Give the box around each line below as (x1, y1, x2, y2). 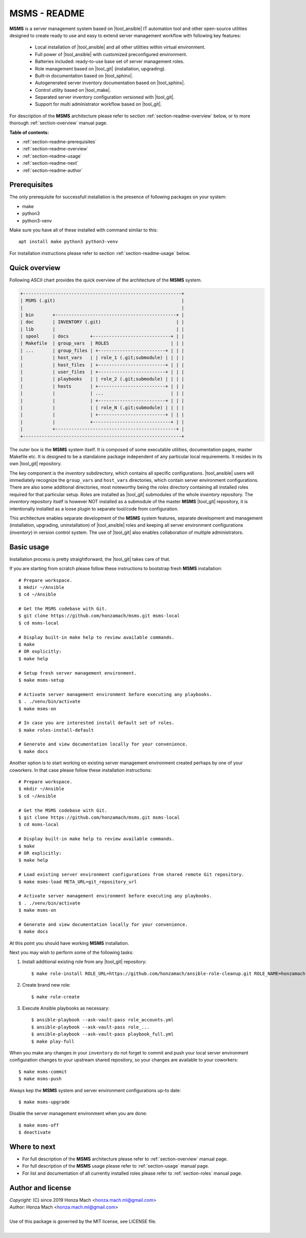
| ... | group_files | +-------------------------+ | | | (20, 347, 185, 353)
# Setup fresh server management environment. (18, 670, 137, 676)
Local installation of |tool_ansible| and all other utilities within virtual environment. (35, 44, 206, 50)
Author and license (9, 1183, 71, 1192)
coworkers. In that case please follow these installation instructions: (9, 767, 152, 773)
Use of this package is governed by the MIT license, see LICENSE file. (9, 1218, 157, 1224)
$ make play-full (31, 1038, 74, 1044)
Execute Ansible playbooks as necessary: (22, 1005, 110, 1011)
